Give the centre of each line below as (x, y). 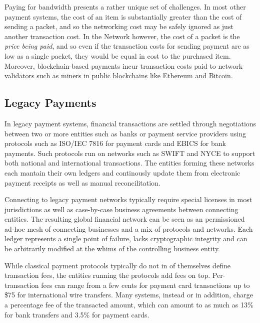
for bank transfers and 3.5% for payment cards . (77, 314)
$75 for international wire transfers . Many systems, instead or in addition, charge (129, 295)
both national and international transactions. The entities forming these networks (129, 163)
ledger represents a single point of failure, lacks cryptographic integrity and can (126, 238)
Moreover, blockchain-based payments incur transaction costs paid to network (124, 65)
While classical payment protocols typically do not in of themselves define (117, 265)
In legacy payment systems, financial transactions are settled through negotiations (130, 123)
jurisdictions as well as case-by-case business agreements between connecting (121, 209)
